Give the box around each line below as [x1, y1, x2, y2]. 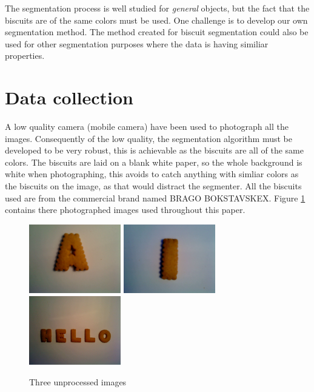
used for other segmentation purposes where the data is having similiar [5, 37, 269, 50]
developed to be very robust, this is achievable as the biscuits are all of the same [5, 144, 304, 157]
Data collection [5, 85, 134, 110]
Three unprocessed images [29, 375, 127, 388]
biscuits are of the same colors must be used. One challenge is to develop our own [5, 13, 308, 26]
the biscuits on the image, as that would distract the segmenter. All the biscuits [5, 180, 302, 192]
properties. [5, 49, 45, 62]
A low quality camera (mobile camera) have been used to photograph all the [5, 120, 289, 133]
